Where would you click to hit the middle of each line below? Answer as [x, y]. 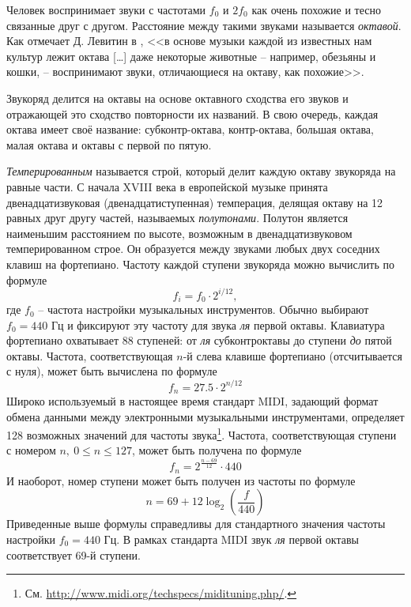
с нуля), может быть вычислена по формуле [112, 371]
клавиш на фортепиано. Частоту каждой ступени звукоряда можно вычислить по [200, 264]
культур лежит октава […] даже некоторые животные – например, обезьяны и [191, 56]
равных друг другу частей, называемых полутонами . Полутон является [177, 218]
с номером [31, 450]
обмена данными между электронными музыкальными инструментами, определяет [205, 416]
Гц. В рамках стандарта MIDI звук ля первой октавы [231, 539]
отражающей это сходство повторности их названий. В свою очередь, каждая [192, 113]
